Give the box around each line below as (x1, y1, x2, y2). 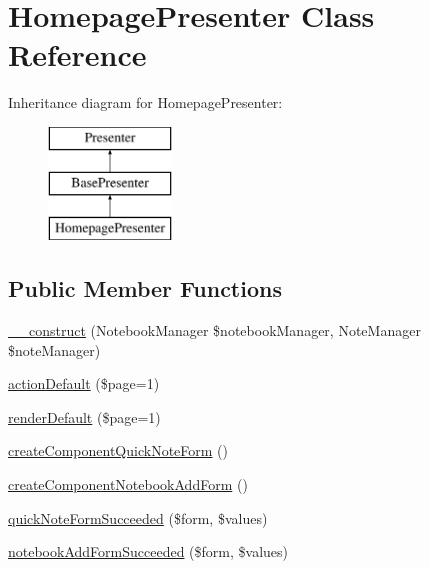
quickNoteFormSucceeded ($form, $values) (8, 507, 268, 528)
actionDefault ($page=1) (8, 373, 160, 394)
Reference (8, 34, 147, 75)
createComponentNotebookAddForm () (8, 474, 248, 495)
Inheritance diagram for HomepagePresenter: (8, 92, 283, 113)
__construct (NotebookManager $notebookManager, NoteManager (8, 320, 421, 341)
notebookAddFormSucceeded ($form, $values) (8, 541, 288, 562)
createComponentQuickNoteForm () (8, 440, 229, 461)
